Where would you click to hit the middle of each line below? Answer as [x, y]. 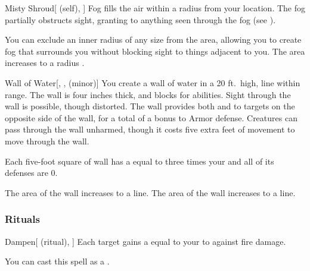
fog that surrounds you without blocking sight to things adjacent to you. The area [155, 51]
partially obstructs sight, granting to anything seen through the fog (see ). [140, 19]
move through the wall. [47, 141]
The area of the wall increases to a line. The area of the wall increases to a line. [150, 192]
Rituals [22, 219]
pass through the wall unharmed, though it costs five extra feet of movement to [150, 129]
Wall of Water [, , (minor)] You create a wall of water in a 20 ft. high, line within [153, 82]
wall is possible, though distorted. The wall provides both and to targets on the [150, 106]
